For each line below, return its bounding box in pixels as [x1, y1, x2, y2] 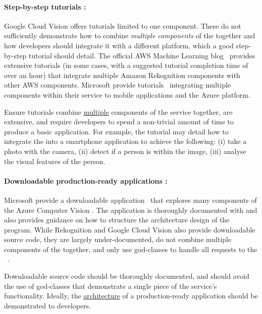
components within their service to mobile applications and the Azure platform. [4, 89, 250, 100]
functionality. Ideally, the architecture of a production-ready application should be [4, 290, 258, 301]
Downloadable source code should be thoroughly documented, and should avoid [4, 271, 249, 281]
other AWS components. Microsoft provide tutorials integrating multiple [4, 80, 231, 90]
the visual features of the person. [4, 155, 105, 166]
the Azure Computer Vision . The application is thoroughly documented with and [4, 204, 257, 215]
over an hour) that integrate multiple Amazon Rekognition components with [4, 69, 240, 80]
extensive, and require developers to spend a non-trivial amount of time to [4, 116, 234, 127]
